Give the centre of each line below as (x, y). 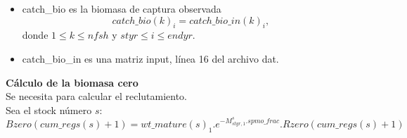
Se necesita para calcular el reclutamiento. (97, 96)
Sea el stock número (49, 109)
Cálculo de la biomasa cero (72, 82)
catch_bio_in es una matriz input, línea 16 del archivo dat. (150, 58)
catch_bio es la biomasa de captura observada (122, 8)
